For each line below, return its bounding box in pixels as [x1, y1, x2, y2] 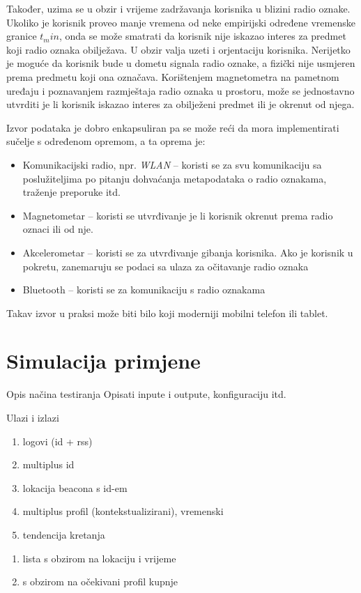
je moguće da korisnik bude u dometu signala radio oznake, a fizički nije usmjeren [6, 56, 355, 70]
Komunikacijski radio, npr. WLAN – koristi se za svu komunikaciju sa [22, 157, 322, 171]
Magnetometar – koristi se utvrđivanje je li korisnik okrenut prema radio [22, 208, 333, 222]
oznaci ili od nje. [22, 222, 93, 236]
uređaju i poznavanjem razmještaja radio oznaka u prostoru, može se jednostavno [6, 83, 355, 98]
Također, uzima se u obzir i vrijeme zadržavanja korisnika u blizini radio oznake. [6, 1, 351, 15]
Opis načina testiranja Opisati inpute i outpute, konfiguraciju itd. [6, 387, 286, 401]
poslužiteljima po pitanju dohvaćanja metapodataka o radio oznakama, [22, 171, 327, 185]
